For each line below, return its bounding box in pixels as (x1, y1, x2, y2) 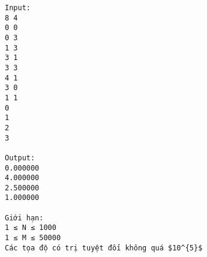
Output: (5, 153, 35, 162)
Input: (5, 4, 31, 12)
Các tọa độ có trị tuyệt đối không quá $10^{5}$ (5, 243, 203, 252)
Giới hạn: (5, 213, 44, 222)
